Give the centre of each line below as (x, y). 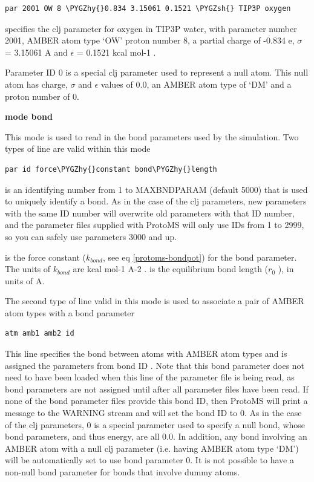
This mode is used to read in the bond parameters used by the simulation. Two (152, 136)
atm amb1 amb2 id (40, 334)
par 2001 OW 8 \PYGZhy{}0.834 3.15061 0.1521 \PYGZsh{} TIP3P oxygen (148, 8)
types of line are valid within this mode (78, 148)
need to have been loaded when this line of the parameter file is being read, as (150, 377)
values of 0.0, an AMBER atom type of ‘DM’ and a (196, 84)
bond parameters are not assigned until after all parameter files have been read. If (157, 389)
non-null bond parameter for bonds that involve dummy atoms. (123, 472)
